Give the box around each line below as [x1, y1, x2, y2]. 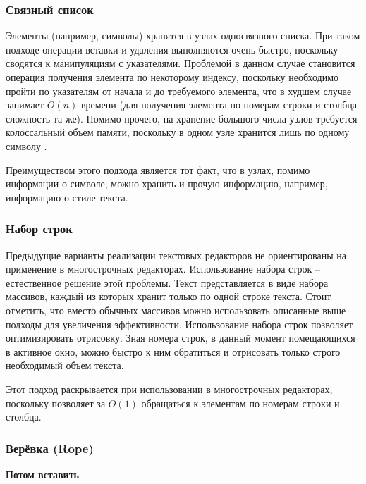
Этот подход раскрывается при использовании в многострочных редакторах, [6, 381, 333, 396]
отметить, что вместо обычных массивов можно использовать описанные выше [6, 302, 346, 317]
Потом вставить [6, 466, 79, 481]
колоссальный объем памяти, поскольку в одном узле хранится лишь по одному [6, 125, 350, 139]
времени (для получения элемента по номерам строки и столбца [80, 97, 358, 112]
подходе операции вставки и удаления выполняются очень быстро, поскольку [6, 42, 338, 56]
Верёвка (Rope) [6, 439, 94, 457]
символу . [6, 138, 47, 153]
